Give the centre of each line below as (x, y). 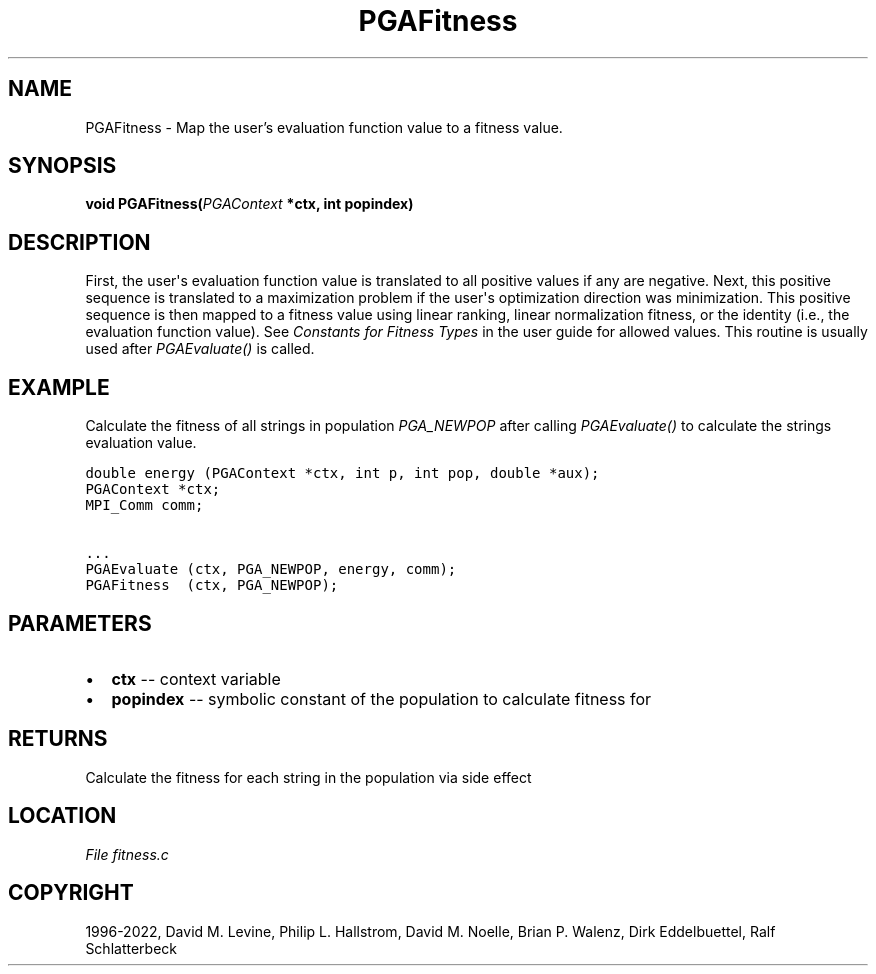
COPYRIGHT (71, 893)
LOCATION (62, 816)
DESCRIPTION (79, 242)
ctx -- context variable (196, 678)
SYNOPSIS (62, 166)
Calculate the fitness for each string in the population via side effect (308, 777)
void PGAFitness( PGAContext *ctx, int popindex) (249, 204)
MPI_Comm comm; (144, 505)
